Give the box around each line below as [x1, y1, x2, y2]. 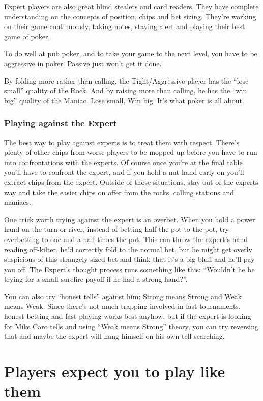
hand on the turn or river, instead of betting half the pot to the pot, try [4, 224, 229, 234]
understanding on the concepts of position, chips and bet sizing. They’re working [4, 11, 256, 21]
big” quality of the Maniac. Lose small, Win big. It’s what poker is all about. [4, 95, 244, 105]
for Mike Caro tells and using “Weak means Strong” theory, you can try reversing [4, 320, 258, 331]
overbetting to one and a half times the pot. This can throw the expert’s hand [4, 233, 248, 244]
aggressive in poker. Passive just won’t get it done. [4, 58, 162, 68]
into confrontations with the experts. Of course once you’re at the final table [4, 156, 243, 167]
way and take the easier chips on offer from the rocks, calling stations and [4, 186, 235, 197]
